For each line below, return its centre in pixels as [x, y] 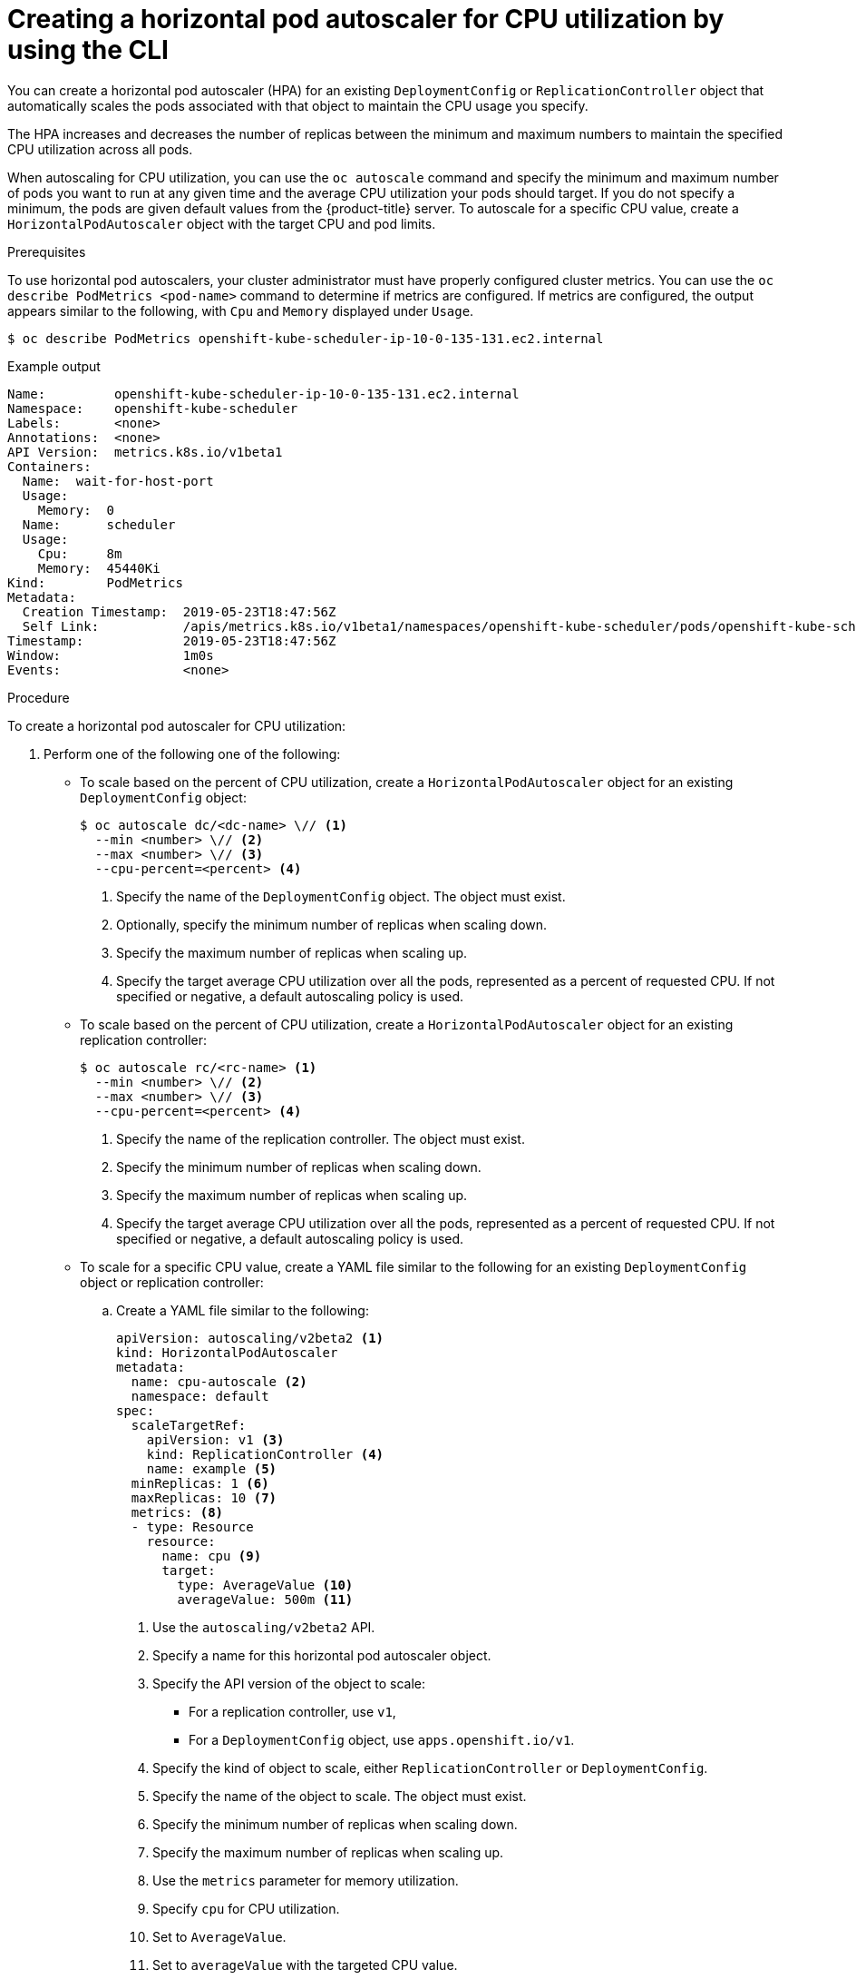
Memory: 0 [76, 510]
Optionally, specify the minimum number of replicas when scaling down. [332, 924]
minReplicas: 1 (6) [200, 1483]
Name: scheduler [99, 524]
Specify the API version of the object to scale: [289, 1683]
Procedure [39, 697]
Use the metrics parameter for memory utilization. [306, 1880]
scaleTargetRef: [189, 1425]
